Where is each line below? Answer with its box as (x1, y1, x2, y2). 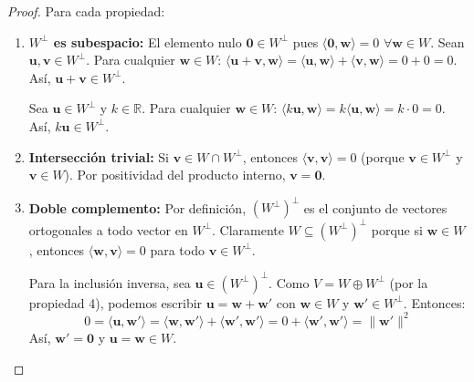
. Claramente (212, 220, 285, 239)
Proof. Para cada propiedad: (7, 2, 165, 20)
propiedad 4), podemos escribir (28, 293, 203, 312)
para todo (150, 240, 205, 259)
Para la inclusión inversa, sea (28, 273, 191, 292)
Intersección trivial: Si (28, 147, 169, 166)
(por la (389, 273, 428, 292)
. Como (269, 273, 310, 292)
